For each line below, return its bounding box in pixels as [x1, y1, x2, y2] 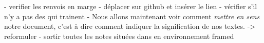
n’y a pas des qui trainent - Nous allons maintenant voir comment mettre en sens [4, 11, 260, 21]
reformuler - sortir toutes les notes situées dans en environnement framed [4, 30, 234, 41]
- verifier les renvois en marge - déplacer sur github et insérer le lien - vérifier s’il [4, 1, 257, 11]
